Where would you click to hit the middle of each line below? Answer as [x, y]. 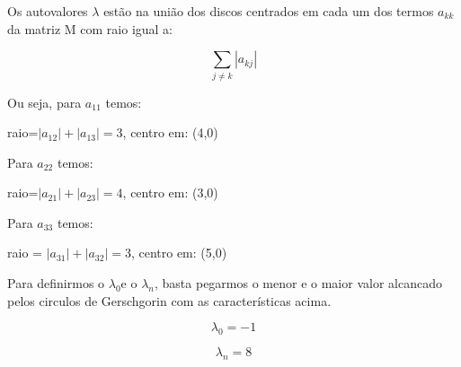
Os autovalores [48, 11]
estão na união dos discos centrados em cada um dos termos [269, 11]
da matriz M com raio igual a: [90, 28]
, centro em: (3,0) [170, 192]
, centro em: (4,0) [170, 132]
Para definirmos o [56, 283]
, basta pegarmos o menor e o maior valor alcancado [298, 283]
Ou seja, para [44, 102]
